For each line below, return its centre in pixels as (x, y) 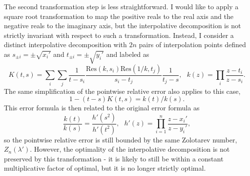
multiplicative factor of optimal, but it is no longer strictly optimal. (105, 168)
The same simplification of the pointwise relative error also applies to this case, (122, 91)
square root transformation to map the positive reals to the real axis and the (119, 16)
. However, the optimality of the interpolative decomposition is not (130, 149)
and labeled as (128, 54)
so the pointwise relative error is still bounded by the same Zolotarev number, (121, 139)
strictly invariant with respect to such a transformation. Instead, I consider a (119, 35)
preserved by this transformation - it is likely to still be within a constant (114, 158)
